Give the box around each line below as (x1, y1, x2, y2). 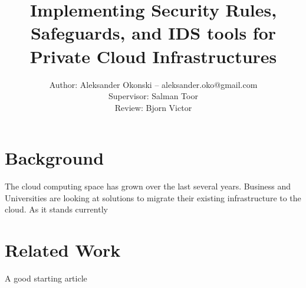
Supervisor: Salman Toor (108, 90, 198, 102)
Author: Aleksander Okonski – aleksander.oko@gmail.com (49, 78, 258, 90)
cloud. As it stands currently (5, 203, 108, 215)
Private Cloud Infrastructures (29, 44, 277, 68)
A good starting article (5, 272, 87, 284)
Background (5, 146, 104, 170)
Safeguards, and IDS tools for (30, 21, 277, 45)
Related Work (5, 238, 121, 262)
